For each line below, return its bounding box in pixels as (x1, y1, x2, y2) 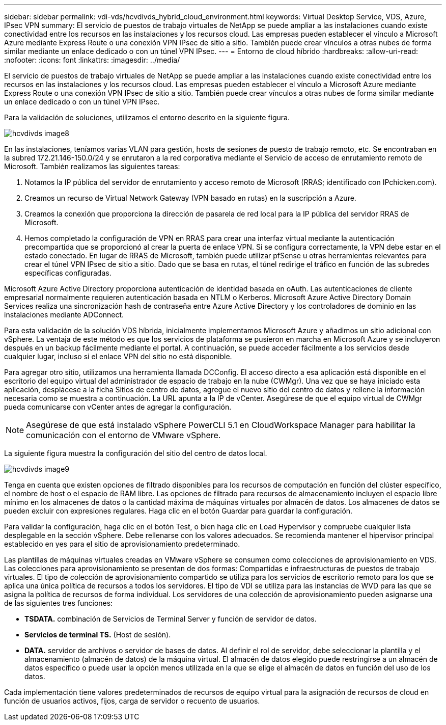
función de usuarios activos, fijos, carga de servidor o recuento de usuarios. (4, 696, 260, 705)
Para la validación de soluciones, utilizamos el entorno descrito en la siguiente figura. (4, 113, 290, 122)
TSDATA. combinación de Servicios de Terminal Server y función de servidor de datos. (24, 614, 317, 623)
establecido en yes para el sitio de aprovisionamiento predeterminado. (4, 540, 240, 548)
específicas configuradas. (24, 268, 111, 277)
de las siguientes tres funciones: (4, 599, 113, 607)
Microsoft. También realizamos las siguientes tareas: (4, 162, 180, 171)
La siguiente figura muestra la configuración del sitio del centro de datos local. (4, 449, 267, 458)
